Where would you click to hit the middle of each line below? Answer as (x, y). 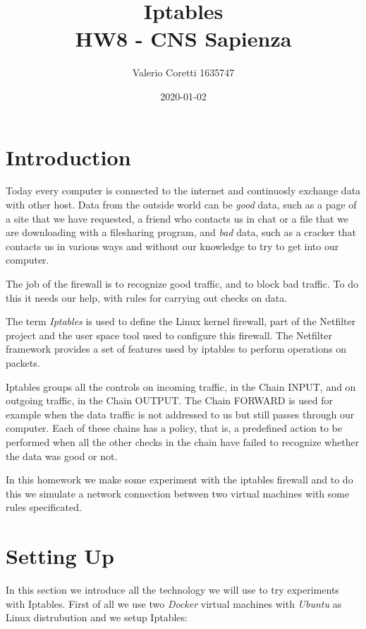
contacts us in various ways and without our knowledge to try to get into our (172, 246)
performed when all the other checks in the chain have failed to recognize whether (183, 441)
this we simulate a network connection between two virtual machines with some (178, 493)
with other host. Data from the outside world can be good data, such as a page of (181, 205)
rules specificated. (44, 507)
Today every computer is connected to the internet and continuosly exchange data (183, 190)
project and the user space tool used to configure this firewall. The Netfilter (169, 335)
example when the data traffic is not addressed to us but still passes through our (180, 414)
